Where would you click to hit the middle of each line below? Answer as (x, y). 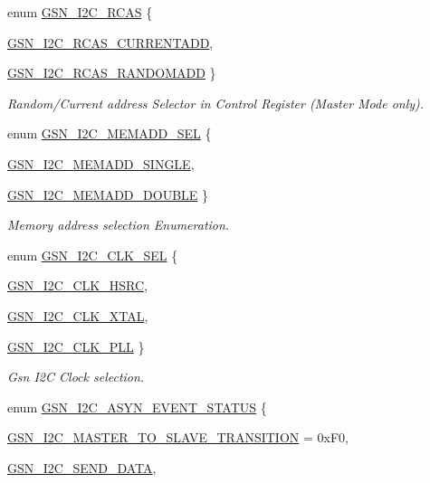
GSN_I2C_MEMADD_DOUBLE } (108, 194)
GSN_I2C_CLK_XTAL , (78, 315)
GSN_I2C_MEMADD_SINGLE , (101, 163)
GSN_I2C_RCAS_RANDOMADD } (112, 73)
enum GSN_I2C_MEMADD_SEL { (110, 133)
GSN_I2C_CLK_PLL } (76, 346)
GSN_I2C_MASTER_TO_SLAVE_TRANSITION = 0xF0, (178, 437)
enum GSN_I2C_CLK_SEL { (93, 255)
